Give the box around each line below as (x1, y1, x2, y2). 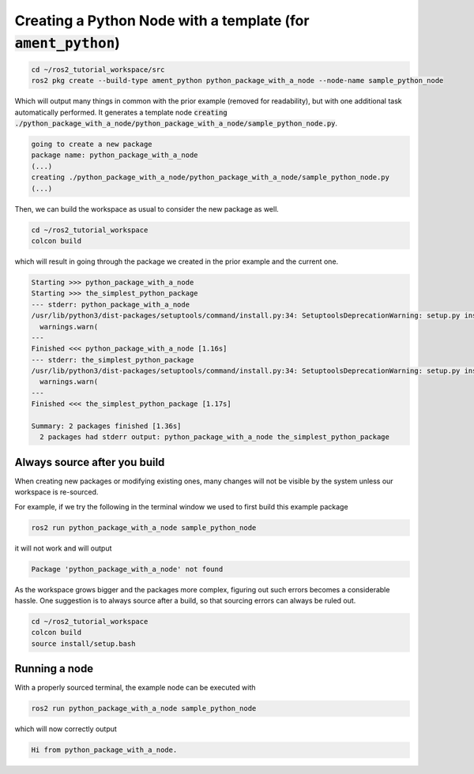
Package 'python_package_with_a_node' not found (31, 565, 224, 573)
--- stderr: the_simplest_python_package (31, 355, 194, 364)
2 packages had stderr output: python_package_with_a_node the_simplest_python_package (39, 433, 390, 441)
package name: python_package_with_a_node (31, 151, 198, 160)
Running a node (14, 662, 94, 675)
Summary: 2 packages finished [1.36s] (31, 422, 182, 430)
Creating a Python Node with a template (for (14, 12, 310, 29)
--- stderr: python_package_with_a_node (31, 300, 190, 309)
